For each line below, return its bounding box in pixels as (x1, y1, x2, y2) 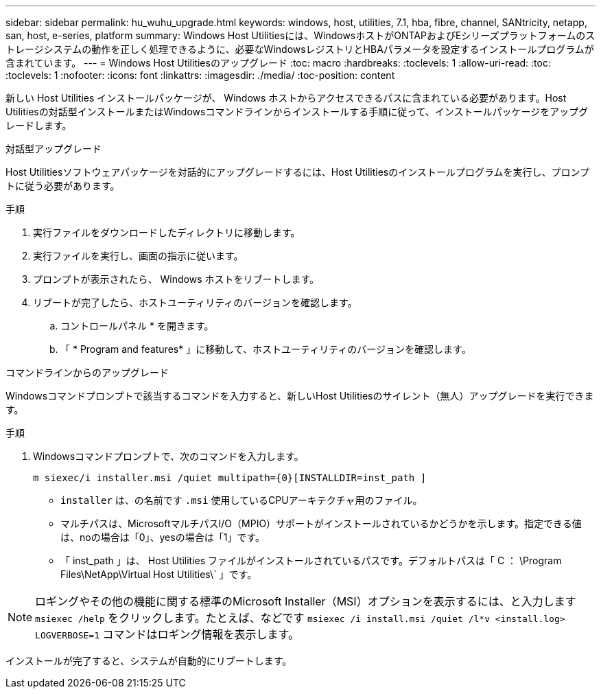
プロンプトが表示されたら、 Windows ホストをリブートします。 (33, 273, 320, 285)
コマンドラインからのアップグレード (5, 367, 169, 378)
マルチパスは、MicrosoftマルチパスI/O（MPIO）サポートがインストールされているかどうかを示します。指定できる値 (60, 518, 582, 529)
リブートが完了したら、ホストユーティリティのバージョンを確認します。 (33, 297, 357, 308)
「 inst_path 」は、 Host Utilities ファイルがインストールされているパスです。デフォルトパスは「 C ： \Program (60, 555, 562, 566)
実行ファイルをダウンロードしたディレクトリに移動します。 (33, 227, 300, 238)
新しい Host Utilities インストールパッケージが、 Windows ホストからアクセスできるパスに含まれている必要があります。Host (5, 92, 567, 104)
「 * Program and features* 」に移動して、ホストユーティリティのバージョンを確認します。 (60, 343, 471, 355)
